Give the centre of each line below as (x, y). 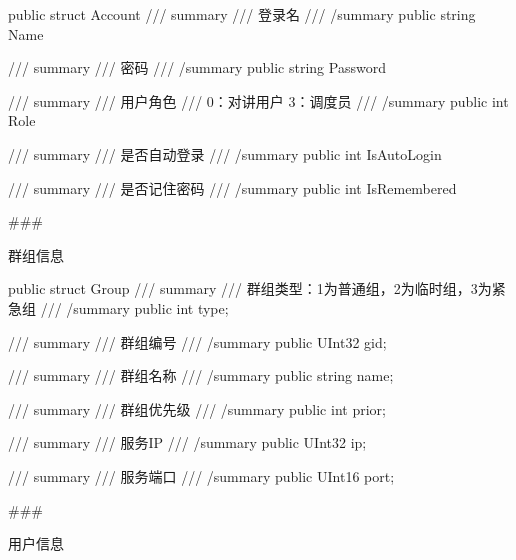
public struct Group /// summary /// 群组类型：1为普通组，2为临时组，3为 (250, 288)
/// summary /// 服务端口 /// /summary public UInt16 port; (201, 475)
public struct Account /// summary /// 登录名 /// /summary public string (242, 14)
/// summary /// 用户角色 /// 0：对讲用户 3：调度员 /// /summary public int (258, 100)
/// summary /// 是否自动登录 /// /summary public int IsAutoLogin (225, 153)
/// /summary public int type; (134, 307)
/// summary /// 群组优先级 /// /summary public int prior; (197, 408)
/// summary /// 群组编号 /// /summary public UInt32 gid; (197, 341)
